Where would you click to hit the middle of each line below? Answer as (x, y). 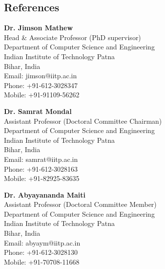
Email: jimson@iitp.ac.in (41, 76)
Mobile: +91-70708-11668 (42, 261)
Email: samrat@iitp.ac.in (41, 159)
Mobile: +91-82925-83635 (42, 178)
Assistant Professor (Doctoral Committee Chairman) (83, 121)
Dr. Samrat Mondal (38, 111)
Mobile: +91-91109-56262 (42, 95)
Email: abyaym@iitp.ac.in (42, 242)
